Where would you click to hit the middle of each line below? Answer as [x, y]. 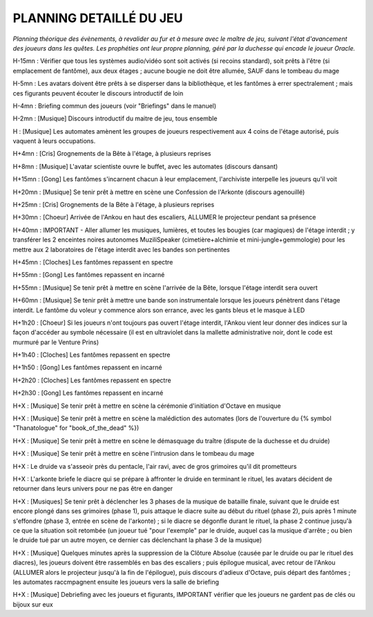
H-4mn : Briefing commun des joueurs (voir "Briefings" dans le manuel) [115, 106]
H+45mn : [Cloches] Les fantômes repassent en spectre [93, 262]
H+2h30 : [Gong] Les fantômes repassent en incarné [88, 393]
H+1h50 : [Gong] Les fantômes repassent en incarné [87, 368]
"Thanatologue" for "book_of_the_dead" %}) [76, 428]
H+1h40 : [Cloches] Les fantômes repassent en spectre [92, 355]
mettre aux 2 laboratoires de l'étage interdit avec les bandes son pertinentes [122, 249]
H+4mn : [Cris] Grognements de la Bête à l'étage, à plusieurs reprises [112, 154]
